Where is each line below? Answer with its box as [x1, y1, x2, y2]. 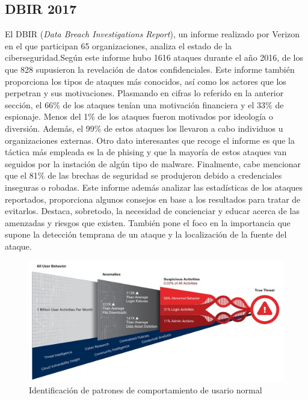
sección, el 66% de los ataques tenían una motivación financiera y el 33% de [5, 98, 284, 111]
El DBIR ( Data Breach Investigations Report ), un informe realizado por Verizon [5, 28, 300, 40]
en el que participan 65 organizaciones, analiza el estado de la [5, 39, 232, 52]
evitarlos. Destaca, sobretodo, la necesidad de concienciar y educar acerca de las [5, 205, 300, 217]
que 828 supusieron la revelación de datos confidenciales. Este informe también [5, 63, 295, 75]
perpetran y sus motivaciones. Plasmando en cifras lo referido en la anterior [5, 87, 284, 99]
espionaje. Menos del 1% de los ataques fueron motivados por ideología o [5, 110, 273, 123]
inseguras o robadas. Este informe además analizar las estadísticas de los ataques [5, 180, 303, 193]
